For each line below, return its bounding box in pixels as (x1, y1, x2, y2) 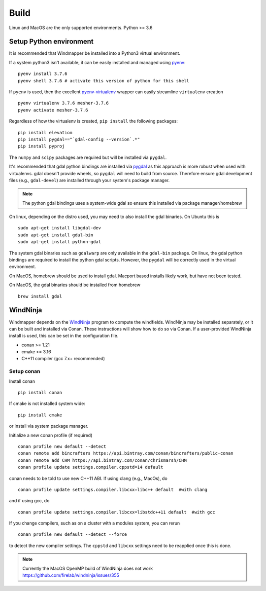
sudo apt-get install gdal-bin (18, 232, 94, 238)
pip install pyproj (18, 144, 65, 149)
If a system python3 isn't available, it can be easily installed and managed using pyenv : (9, 59, 186, 65)
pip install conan (18, 390, 63, 395)
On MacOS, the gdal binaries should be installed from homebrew (9, 282, 140, 288)
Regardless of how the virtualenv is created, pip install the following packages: (9, 118, 178, 124)
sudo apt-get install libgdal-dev (18, 225, 101, 231)
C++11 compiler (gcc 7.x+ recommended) (21, 356, 105, 362)
